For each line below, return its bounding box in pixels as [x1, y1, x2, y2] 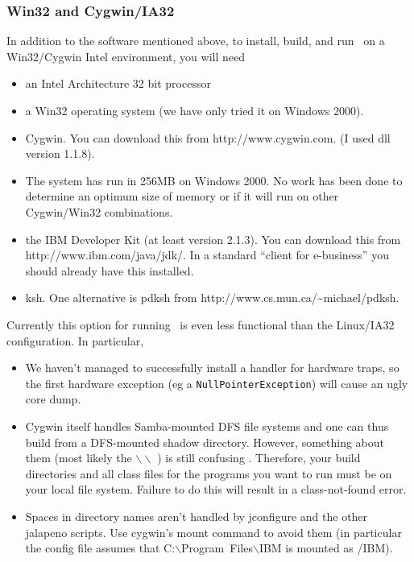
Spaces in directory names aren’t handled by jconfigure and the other [25, 507, 368, 524]
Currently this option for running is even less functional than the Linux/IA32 [6, 316, 395, 333]
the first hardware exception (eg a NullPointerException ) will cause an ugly [25, 374, 408, 391]
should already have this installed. [25, 262, 194, 279]
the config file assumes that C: [25, 539, 176, 556]
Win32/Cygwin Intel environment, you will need [6, 48, 246, 64]
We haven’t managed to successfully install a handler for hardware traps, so [25, 359, 400, 376]
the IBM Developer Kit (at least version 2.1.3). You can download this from [25, 230, 401, 247]
